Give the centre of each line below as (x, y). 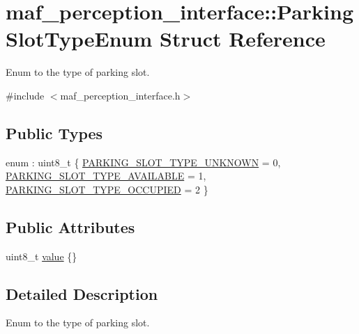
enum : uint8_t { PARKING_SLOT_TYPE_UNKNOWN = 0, (143, 162)
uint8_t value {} (41, 256)
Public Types (54, 133)
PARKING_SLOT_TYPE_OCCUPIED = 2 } (107, 189)
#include (25, 95)
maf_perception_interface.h (120, 95)
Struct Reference (243, 39)
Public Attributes (70, 226)
